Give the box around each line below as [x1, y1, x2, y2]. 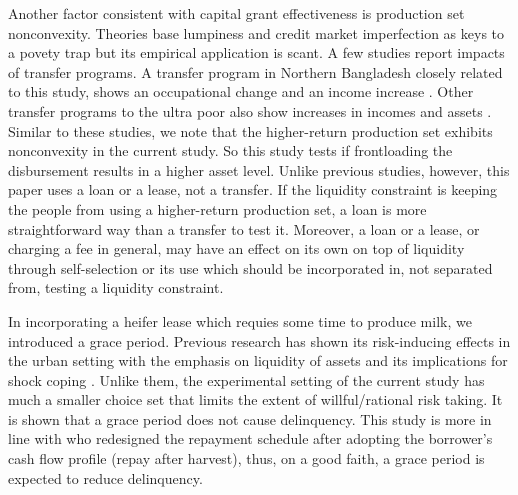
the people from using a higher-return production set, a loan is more [8, 198, 427, 219]
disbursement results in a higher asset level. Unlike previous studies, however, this [8, 159, 510, 180]
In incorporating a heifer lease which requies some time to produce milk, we [8, 310, 472, 331]
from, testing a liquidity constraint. [8, 277, 224, 298]
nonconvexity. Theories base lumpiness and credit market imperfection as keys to [8, 22, 505, 43]
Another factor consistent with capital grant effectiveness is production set [8, 3, 465, 23]
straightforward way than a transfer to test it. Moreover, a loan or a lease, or [8, 218, 480, 239]
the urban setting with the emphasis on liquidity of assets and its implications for [8, 350, 508, 371]
